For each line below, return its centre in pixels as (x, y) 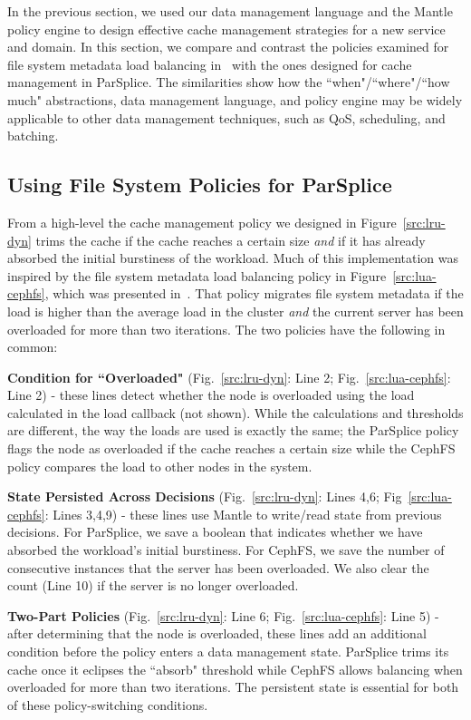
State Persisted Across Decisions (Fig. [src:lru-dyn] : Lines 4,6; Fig (205, 496)
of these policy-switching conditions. (108, 704)
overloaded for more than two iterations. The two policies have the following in (226, 329)
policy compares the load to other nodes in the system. (160, 466)
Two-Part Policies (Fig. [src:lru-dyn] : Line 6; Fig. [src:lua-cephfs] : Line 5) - (223, 615)
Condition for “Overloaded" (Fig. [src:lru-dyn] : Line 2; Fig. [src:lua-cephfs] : (229, 377)
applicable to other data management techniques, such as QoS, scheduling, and (226, 117)
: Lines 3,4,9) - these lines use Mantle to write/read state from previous (243, 514)
